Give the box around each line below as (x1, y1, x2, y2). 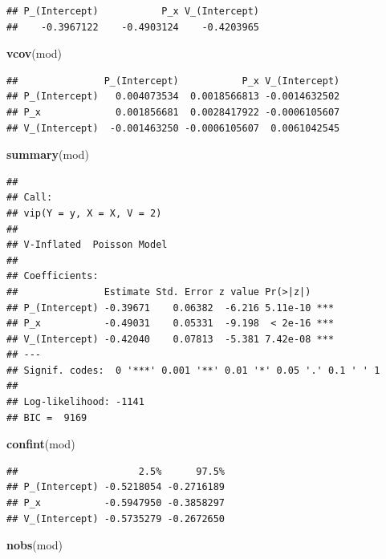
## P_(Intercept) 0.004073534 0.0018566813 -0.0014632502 (6, 91, 340, 103)
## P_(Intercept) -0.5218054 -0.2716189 (6, 481, 226, 493)
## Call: (6, 192, 53, 204)
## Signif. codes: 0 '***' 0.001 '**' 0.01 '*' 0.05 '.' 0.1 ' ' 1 (6, 364, 380, 376)
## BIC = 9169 (6, 411, 87, 423)
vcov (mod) (6, 45, 63, 62)
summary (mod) (6, 146, 89, 163)
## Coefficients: (6, 270, 99, 282)
